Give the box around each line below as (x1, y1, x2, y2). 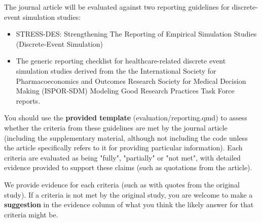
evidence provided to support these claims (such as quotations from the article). (4, 162, 252, 173)
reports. (16, 95, 41, 106)
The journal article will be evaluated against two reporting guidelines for (4, 2, 230, 12)
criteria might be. (4, 209, 58, 219)
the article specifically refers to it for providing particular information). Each (4, 142, 243, 153)
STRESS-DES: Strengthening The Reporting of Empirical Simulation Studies (16, 28, 257, 39)
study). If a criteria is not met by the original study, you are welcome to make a (4, 189, 253, 200)
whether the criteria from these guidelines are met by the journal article (4, 122, 228, 133)
